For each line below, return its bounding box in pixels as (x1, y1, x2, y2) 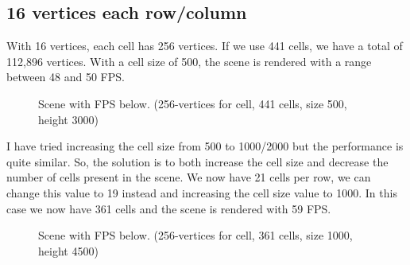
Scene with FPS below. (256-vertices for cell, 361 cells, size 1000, (38, 227, 353, 244)
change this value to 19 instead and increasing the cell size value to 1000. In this (6, 184, 397, 201)
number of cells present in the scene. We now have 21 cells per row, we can (6, 169, 371, 185)
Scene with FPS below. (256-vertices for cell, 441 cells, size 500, (38, 95, 347, 111)
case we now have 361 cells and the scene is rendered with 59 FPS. (6, 200, 331, 216)
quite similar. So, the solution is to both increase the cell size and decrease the (6, 153, 389, 170)
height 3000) (38, 111, 99, 127)
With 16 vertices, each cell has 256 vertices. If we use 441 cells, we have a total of (6, 37, 403, 54)
